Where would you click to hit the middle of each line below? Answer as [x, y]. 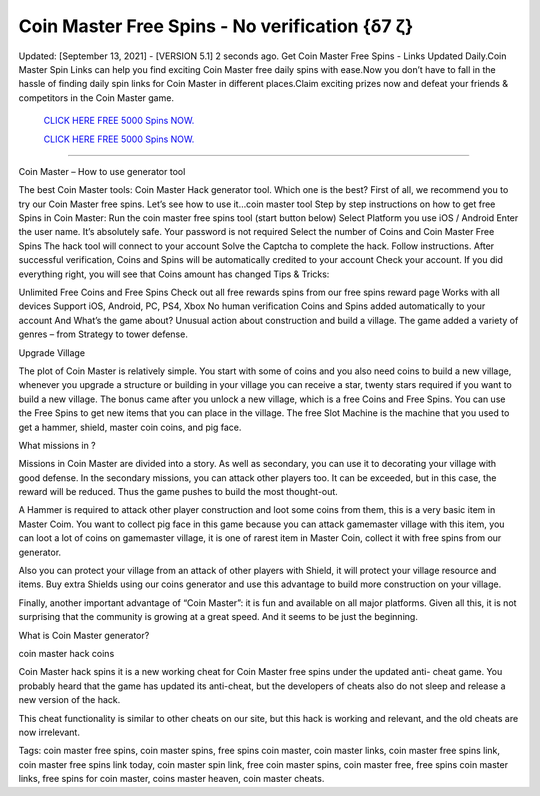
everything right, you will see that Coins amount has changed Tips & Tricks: [174, 274]
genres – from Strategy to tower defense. [103, 334]
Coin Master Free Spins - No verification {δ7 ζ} [216, 26]
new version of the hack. [69, 700]
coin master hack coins [66, 653]
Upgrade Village [51, 352]
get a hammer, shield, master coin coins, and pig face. [130, 427]
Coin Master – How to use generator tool [102, 171]
